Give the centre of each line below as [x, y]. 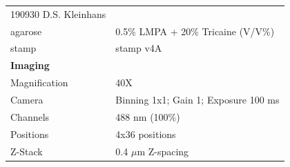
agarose [26, 31]
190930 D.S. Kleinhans [58, 13]
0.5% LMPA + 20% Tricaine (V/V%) [195, 31]
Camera [27, 99]
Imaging [30, 65]
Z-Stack [27, 151]
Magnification [39, 82]
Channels [30, 116]
